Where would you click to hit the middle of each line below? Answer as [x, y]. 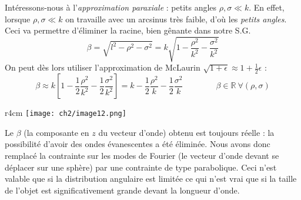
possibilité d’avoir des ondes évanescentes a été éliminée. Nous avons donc [138, 144]
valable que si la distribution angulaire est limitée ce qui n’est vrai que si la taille [151, 179]
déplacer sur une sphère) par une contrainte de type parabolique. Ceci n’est [141, 167]
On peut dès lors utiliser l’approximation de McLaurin [103, 67]
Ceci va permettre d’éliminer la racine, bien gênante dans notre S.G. [128, 30]
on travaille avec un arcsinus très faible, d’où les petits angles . [176, 19]
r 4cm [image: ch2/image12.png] [66, 113]
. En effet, [267, 7]
